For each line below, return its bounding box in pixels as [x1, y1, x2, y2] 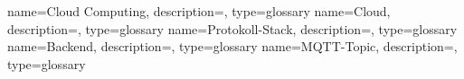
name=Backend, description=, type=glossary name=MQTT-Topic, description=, [7, 37, 458, 56]
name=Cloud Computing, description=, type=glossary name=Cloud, [7, 2, 391, 20]
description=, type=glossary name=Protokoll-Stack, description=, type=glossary [7, 19, 458, 38]
